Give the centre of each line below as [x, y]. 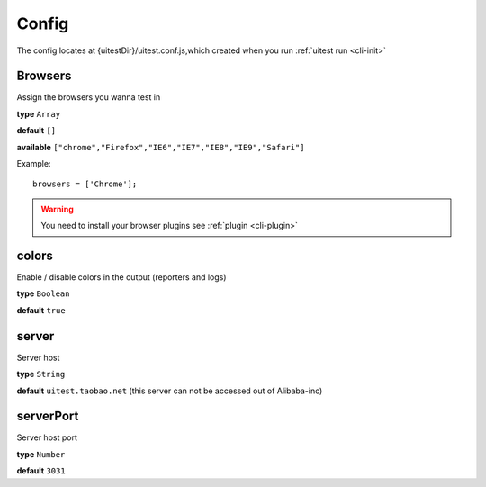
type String [41, 374]
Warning [57, 209]
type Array [39, 113]
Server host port [47, 437]
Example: [34, 164]
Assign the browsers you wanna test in [89, 97]
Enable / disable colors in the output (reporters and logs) [121, 277]
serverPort [48, 416]
